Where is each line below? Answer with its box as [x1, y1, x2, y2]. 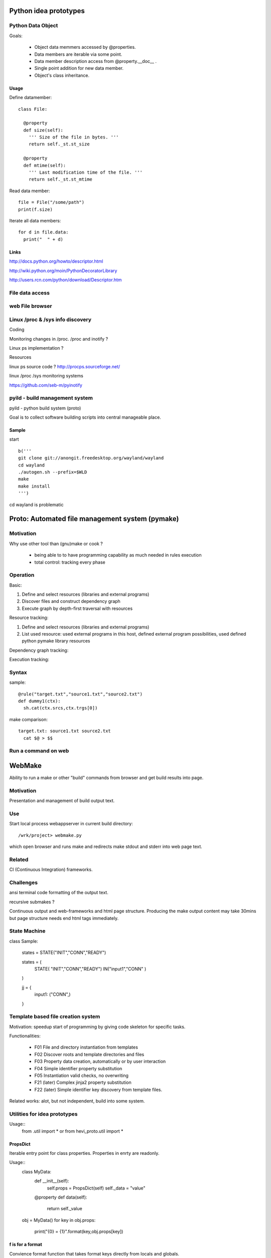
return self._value [47, 1206, 82, 1212]
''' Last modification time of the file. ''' [28, 170, 143, 176]
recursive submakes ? [9, 899, 55, 905]
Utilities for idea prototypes [9, 1110, 78, 1117]
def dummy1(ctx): [18, 698, 61, 704]
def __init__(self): [34, 1178, 69, 1184]
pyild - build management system [9, 395, 93, 402]
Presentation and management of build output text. [9, 798, 115, 804]
